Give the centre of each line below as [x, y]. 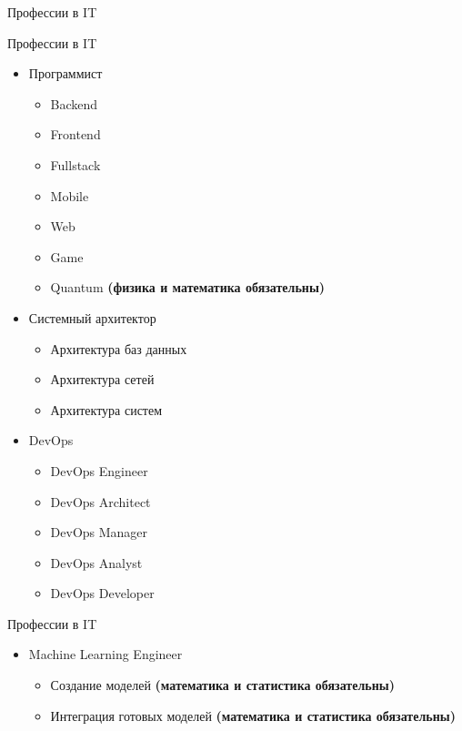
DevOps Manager [99, 532]
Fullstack [75, 164]
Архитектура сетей [102, 379]
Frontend [75, 134]
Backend [74, 103]
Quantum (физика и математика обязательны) [188, 287]
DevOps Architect [100, 501]
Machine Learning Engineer [105, 654]
